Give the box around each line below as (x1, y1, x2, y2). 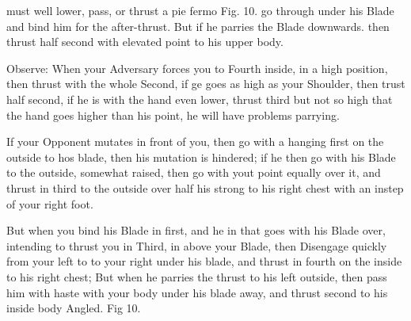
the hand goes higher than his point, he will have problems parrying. (6, 106, 340, 123)
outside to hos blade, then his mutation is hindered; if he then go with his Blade (6, 148, 396, 165)
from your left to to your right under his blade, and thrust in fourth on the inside (6, 253, 402, 269)
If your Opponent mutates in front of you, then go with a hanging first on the (6, 133, 384, 150)
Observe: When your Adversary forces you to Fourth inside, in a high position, (6, 59, 388, 76)
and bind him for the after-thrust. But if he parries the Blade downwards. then (6, 17, 390, 34)
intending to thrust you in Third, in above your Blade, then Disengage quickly (6, 237, 387, 254)
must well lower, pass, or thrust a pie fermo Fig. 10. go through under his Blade (6, 2, 394, 18)
